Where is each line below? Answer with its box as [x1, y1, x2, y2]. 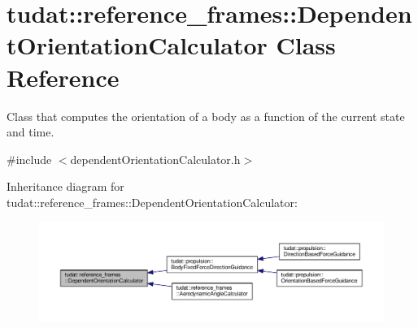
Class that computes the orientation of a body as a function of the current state [7, 107, 405, 124]
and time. [7, 123, 54, 140]
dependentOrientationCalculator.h [70, 150, 241, 167]
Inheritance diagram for [7, 178, 124, 195]
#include [7, 150, 52, 167]
